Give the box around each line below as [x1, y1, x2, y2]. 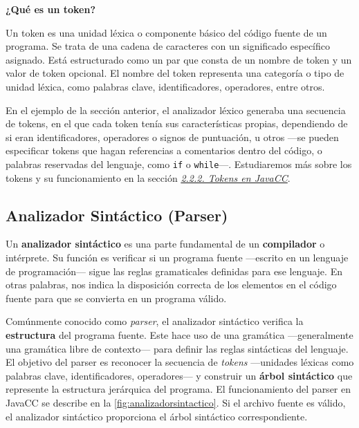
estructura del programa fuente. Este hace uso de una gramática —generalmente [6, 327, 353, 342]
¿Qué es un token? [6, 2, 96, 16]
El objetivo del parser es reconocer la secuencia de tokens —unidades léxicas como [6, 355, 354, 369]
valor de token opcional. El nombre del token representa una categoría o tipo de [6, 66, 344, 80]
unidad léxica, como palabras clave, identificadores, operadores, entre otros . [6, 79, 325, 93]
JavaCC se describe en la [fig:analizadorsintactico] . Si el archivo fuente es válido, [6, 395, 346, 409]
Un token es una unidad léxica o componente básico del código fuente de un [6, 25, 327, 39]
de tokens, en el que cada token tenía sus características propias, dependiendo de [6, 116, 348, 131]
